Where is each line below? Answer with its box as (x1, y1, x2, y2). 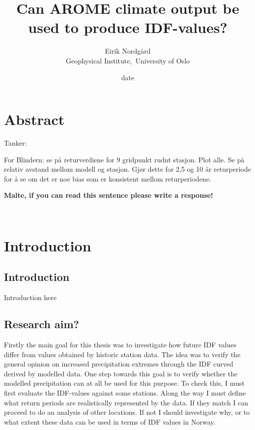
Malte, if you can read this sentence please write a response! (4, 190, 213, 200)
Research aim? (4, 316, 79, 332)
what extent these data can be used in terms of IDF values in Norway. (4, 416, 216, 427)
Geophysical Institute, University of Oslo (65, 55, 190, 65)
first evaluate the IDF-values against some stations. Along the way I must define (4, 387, 246, 398)
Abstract (4, 109, 65, 129)
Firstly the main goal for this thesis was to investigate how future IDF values (4, 339, 236, 349)
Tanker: (4, 138, 27, 148)
